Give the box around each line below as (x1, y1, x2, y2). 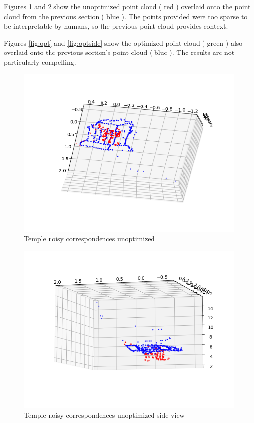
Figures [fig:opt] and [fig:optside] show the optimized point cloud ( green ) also (4, 37, 243, 48)
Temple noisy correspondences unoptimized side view (24, 410, 185, 420)
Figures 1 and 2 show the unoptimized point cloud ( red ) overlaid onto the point (4, 1, 251, 11)
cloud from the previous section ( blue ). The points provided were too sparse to (4, 11, 248, 21)
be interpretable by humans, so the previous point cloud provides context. (4, 21, 228, 31)
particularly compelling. (4, 56, 76, 67)
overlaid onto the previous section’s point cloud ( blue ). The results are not (4, 47, 235, 57)
